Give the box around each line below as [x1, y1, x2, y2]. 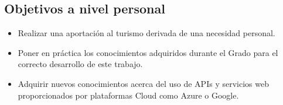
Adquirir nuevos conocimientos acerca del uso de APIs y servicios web [18, 77, 269, 89]
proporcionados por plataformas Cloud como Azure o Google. [18, 89, 239, 101]
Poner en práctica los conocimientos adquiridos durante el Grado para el [18, 46, 278, 58]
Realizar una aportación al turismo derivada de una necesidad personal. [18, 27, 275, 39]
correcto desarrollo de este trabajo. [18, 58, 143, 70]
